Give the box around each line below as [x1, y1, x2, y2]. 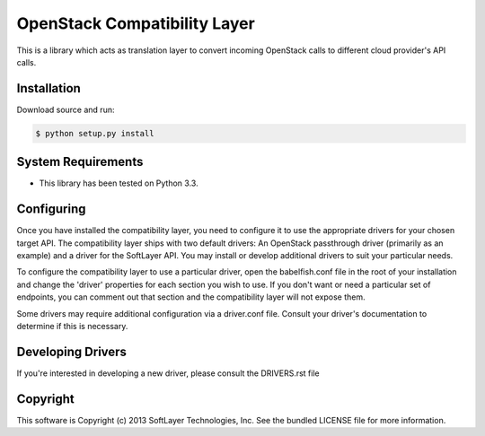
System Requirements [16, 154, 144, 170]
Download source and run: [16, 104, 115, 115]
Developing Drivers [16, 344, 128, 359]
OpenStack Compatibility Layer [16, 13, 255, 33]
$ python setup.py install [35, 128, 154, 138]
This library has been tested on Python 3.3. [39, 178, 198, 188]
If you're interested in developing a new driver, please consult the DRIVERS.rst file [16, 368, 320, 379]
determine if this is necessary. [16, 320, 128, 331]
